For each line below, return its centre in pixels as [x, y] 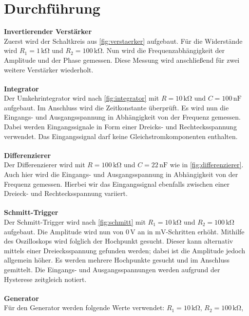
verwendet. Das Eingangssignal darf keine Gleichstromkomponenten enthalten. [121, 136]
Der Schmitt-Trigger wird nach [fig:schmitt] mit [75, 222]
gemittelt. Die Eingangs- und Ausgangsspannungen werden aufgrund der [112, 269]
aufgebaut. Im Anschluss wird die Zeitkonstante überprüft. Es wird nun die [116, 107]
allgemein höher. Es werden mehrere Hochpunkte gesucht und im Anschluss [117, 260]
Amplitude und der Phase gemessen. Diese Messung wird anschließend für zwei [122, 60]
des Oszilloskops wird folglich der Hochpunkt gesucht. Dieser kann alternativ [119, 241]
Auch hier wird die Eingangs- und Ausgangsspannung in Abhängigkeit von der [121, 174]
